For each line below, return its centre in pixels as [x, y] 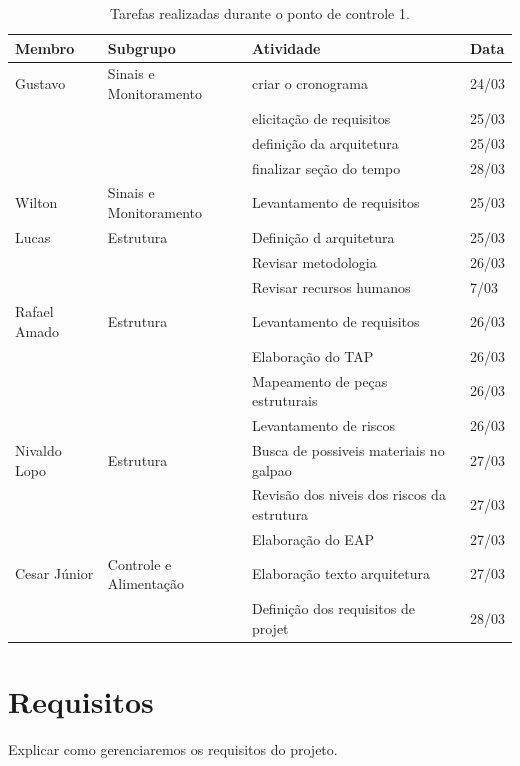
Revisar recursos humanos [331, 286]
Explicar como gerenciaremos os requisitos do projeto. [173, 748]
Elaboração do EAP [312, 538]
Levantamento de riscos [323, 425]
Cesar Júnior [54, 573]
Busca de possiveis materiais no [348, 449]
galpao [271, 469]
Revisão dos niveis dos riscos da [348, 494]
